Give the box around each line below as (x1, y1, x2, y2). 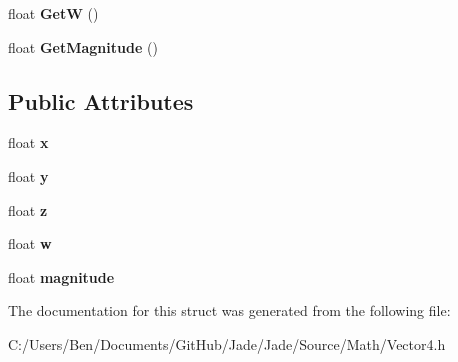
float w (8, 233, 52, 254)
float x (8, 132, 49, 153)
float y (8, 165, 49, 186)
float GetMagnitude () (8, 36, 158, 57)
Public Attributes (8, 85, 194, 116)
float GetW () (8, 3, 99, 23)
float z (8, 199, 48, 220)
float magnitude (8, 266, 115, 287)
